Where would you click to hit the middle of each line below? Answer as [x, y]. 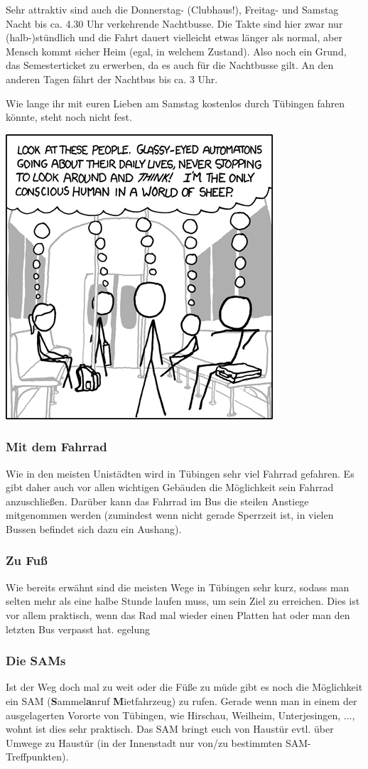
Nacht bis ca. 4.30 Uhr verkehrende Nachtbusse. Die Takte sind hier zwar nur [174, 23]
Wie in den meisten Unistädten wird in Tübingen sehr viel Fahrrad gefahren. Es [180, 473]
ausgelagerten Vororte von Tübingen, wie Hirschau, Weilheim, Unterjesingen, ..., [180, 715]
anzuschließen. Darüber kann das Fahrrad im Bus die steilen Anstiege [157, 501]
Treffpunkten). [37, 757]
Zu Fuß [27, 560]
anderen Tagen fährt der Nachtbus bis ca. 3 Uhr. [112, 79]
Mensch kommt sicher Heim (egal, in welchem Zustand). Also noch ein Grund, [176, 51]
